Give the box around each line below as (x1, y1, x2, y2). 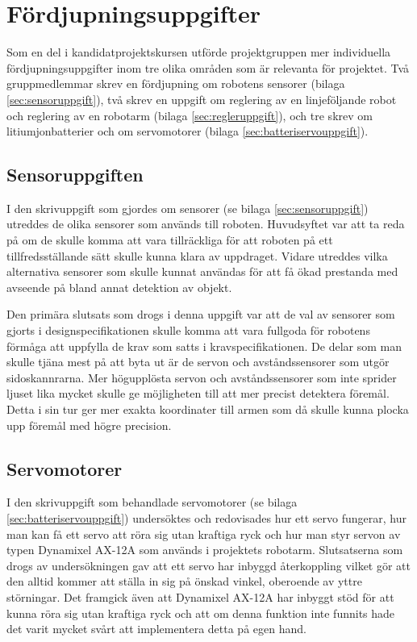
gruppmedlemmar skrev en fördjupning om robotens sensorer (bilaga (6, 75, 345, 92)
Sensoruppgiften (6, 162, 144, 187)
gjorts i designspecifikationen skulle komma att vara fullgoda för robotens (6, 322, 370, 339)
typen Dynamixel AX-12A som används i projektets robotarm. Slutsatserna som (6, 541, 403, 558)
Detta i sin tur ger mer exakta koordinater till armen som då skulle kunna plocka (6, 401, 409, 418)
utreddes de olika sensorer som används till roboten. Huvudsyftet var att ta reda (6, 215, 405, 232)
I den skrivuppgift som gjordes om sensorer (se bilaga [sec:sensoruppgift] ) (6, 199, 369, 216)
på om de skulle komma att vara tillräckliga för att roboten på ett (6, 231, 333, 248)
